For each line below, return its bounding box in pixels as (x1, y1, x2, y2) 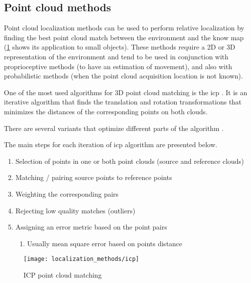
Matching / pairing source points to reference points (15, 172, 172, 182)
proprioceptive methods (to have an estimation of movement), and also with (4, 61, 232, 71)
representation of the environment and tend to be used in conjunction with (4, 51, 228, 61)
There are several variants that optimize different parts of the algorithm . (4, 123, 224, 133)
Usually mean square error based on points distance (27, 238, 183, 248)
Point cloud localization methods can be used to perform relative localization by (4, 23, 245, 33)
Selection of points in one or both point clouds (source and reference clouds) (15, 155, 244, 166)
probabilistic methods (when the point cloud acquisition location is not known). (4, 71, 243, 81)
